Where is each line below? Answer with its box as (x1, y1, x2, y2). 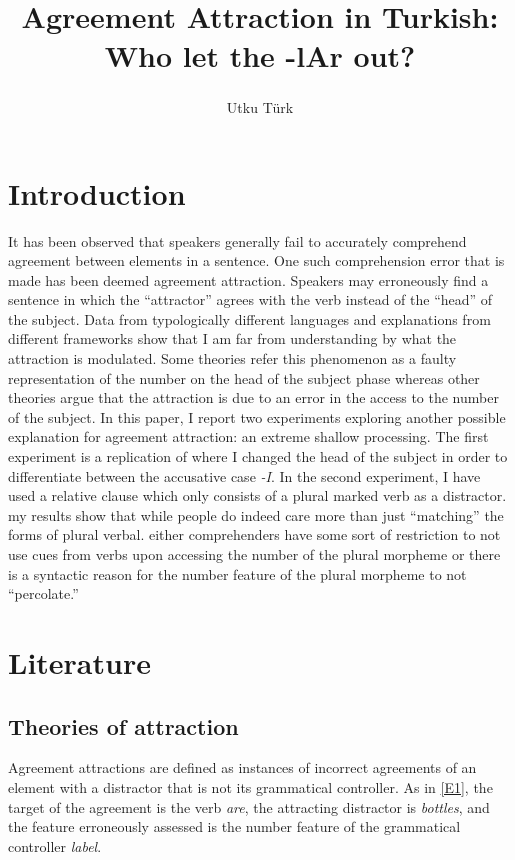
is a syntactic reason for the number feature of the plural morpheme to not (8, 563, 467, 584)
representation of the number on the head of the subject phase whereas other (8, 367, 480, 388)
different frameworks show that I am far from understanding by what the (8, 328, 457, 349)
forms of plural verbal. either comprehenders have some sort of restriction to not (8, 524, 501, 545)
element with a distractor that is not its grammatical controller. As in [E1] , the (8, 776, 493, 797)
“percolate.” (8, 583, 79, 604)
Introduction (8, 172, 186, 213)
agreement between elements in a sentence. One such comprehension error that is (8, 250, 505, 271)
